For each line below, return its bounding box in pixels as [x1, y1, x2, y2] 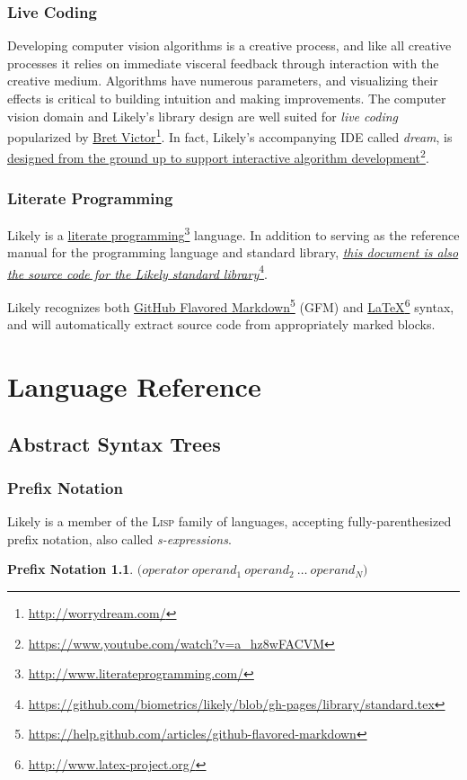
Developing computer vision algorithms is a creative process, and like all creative [7, 36, 452, 55]
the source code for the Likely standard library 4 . [7, 261, 268, 282]
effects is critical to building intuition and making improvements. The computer [7, 89, 446, 107]
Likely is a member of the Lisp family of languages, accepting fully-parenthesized [7, 512, 452, 531]
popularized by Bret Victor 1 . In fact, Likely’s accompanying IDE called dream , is [7, 125, 453, 146]
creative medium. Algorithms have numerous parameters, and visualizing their [7, 71, 438, 90]
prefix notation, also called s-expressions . [7, 529, 232, 548]
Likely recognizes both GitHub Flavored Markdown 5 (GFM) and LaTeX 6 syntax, [7, 295, 454, 316]
